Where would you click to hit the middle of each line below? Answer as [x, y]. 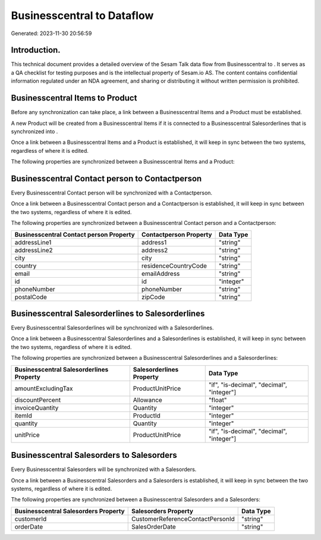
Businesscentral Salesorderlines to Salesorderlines [108, 313]
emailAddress [161, 274]
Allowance [148, 400]
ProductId [147, 415]
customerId [31, 519]
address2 [155, 250]
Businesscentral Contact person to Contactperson [106, 178]
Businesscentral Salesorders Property [70, 511]
